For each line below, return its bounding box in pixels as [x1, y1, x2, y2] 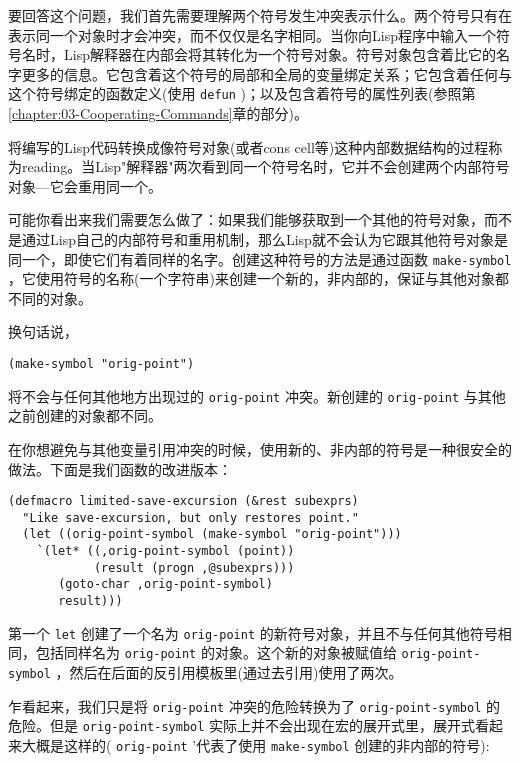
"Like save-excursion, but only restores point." [22, 510, 359, 525]
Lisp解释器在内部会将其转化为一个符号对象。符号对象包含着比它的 [63, 44, 496, 65]
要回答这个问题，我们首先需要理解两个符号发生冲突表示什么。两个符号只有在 [8, 5, 512, 25]
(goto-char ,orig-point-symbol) [58, 577, 273, 592]
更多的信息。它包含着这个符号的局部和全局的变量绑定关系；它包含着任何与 [21, 63, 512, 84]
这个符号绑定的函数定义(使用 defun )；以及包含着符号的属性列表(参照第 [8, 83, 476, 104]
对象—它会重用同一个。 [8, 175, 162, 196]
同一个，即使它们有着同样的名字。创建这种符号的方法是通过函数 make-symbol [8, 248, 512, 269]
